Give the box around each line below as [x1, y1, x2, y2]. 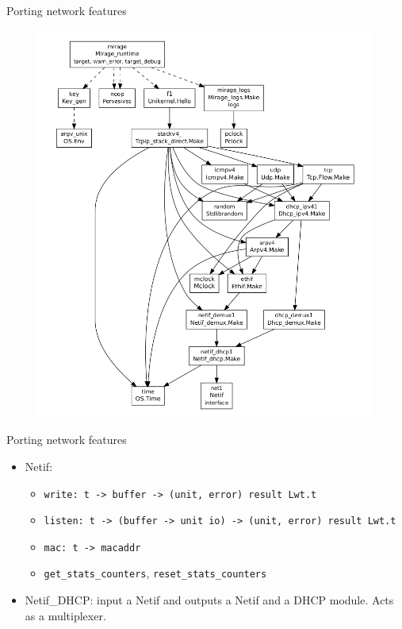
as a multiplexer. [25, 607, 106, 623]
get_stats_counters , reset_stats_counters [44, 565, 267, 581]
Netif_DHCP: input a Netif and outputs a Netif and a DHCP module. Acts [25, 592, 394, 608]
